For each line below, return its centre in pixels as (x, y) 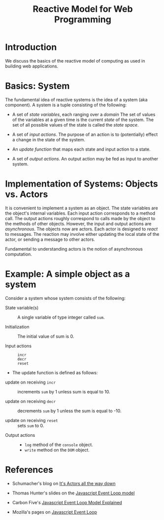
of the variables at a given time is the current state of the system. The (83, 120)
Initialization (17, 326)
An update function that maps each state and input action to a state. (81, 149)
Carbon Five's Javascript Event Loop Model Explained (67, 502)
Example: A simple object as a (68, 274)
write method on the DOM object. (57, 450)
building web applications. (32, 66)
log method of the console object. (59, 445)
